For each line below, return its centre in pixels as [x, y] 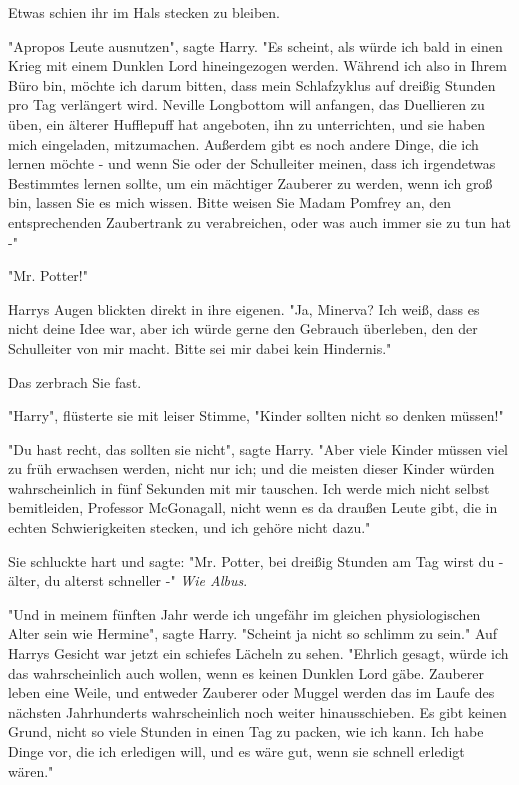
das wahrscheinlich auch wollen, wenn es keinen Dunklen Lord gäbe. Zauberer [246, 672]
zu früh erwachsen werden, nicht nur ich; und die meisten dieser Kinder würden [251, 468]
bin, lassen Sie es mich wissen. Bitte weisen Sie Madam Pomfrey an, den [230, 202]
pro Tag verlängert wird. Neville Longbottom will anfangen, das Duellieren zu [246, 104]
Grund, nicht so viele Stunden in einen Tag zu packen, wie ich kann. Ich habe [246, 731]
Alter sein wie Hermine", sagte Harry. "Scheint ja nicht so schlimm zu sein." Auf [253, 633]
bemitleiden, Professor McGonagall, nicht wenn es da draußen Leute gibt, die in [253, 507]
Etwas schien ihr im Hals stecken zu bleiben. [144, 12]
